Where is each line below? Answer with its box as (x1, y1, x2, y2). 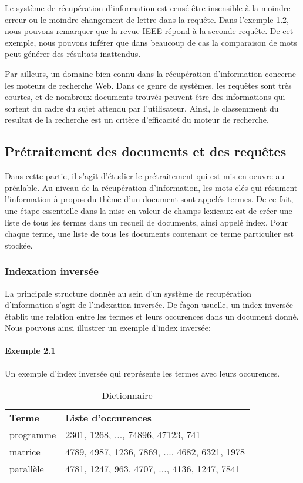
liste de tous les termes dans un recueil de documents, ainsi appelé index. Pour (5, 216, 288, 228)
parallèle (9, 462, 44, 476)
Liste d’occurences (65, 411, 152, 425)
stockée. (5, 239, 33, 251)
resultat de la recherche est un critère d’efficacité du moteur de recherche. (5, 113, 269, 126)
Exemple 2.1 (5, 344, 56, 357)
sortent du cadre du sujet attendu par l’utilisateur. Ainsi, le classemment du (5, 102, 279, 114)
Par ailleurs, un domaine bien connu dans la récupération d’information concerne (5, 67, 297, 79)
